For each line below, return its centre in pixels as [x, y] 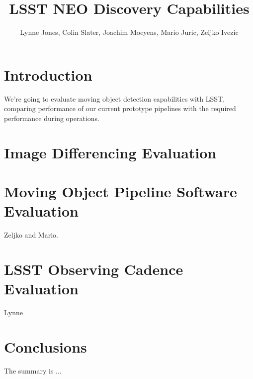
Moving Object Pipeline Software [121, 191]
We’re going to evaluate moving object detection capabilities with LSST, [115, 98]
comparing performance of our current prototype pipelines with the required [120, 108]
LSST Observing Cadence [94, 269]
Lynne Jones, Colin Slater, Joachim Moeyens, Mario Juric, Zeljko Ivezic [129, 32]
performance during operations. [52, 118]
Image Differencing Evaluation [110, 152]
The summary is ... [33, 370]
